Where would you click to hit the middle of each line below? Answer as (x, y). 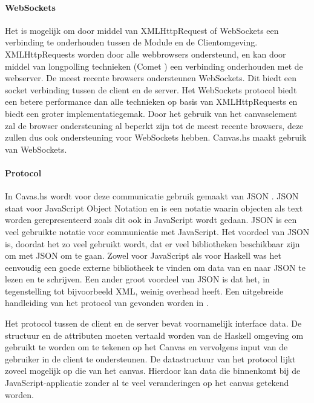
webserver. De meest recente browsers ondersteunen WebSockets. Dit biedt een (151, 78)
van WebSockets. (36, 149)
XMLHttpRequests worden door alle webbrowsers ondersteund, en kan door (146, 54)
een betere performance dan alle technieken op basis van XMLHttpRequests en (151, 102)
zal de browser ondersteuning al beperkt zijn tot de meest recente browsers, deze (154, 125)
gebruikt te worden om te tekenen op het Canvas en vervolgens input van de (146, 347)
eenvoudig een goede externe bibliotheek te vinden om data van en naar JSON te (155, 267)
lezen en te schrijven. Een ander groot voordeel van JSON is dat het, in (137, 279)
